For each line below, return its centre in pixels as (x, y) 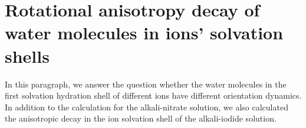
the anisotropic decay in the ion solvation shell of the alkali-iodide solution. (141, 118)
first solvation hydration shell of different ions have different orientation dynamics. (153, 95)
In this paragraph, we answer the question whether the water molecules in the (146, 84)
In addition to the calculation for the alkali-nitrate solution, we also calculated (147, 107)
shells (27, 55)
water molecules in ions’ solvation (144, 33)
